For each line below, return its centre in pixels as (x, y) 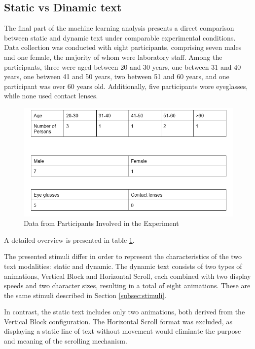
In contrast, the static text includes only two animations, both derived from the (125, 312)
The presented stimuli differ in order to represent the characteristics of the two (123, 256)
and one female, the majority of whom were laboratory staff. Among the (113, 57)
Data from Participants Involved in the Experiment (101, 223)
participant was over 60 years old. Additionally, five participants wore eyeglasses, (126, 86)
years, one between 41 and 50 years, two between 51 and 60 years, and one (117, 76)
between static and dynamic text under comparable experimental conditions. (120, 37)
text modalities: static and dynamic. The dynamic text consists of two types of (123, 266)
